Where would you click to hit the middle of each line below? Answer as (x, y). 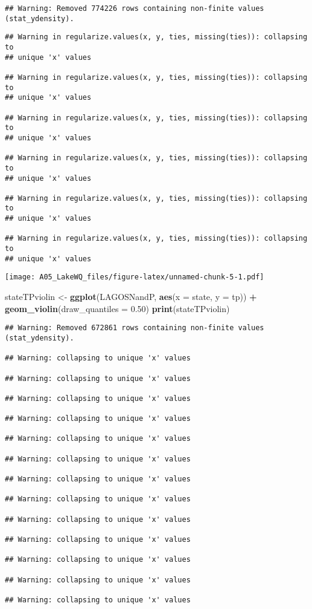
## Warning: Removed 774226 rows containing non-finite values (135, 8)
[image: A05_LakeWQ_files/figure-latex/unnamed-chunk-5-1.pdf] (135, 277)
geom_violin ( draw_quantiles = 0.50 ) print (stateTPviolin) (117, 308)
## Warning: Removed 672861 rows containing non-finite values (135, 328)
